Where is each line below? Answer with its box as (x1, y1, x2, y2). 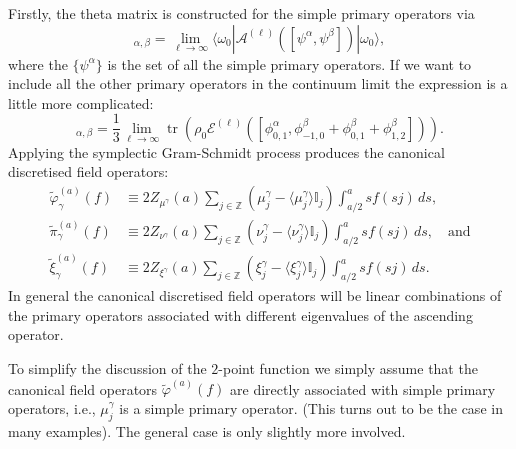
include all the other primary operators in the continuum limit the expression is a (8, 73, 508, 94)
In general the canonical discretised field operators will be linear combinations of (8, 285, 502, 306)
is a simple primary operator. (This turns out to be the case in (119, 397, 503, 418)
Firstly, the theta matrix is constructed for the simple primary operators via (8, 3, 475, 23)
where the (8, 53, 68, 74)
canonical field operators (8, 378, 158, 399)
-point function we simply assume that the (218, 357, 478, 378)
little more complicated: (8, 92, 154, 113)
